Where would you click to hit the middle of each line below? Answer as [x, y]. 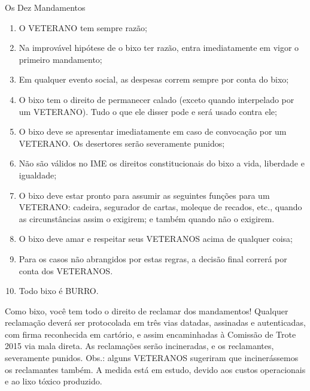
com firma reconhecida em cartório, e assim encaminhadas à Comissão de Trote [151, 334]
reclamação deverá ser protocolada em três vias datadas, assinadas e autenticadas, [155, 322]
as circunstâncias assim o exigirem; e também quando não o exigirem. [147, 218]
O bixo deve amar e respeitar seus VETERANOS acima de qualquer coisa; [156, 239]
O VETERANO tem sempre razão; [83, 27]
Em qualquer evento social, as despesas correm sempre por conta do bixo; [154, 79]
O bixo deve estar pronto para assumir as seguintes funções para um [144, 195]
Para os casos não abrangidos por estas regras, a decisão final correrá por [153, 258]
